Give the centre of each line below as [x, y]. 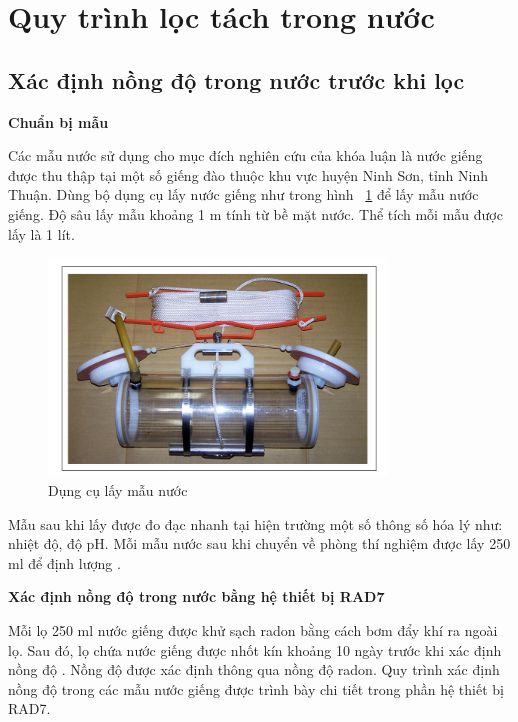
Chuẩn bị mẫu [58, 121]
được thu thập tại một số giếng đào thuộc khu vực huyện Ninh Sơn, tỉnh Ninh [248, 174]
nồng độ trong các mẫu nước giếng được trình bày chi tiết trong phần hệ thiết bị [256, 688]
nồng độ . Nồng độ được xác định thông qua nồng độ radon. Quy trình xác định [254, 669]
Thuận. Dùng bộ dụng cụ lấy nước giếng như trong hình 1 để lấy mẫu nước [243, 194]
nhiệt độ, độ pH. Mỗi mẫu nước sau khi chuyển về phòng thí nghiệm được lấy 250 [259, 543]
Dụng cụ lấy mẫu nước [118, 489]
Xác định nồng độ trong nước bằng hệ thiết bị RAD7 [196, 596]
